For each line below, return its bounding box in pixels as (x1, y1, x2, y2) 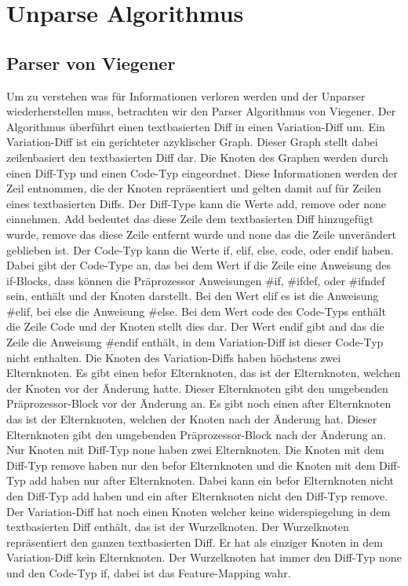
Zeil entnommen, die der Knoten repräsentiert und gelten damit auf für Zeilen (6, 180, 381, 196)
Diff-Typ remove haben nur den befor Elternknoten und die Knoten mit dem (6, 456, 376, 473)
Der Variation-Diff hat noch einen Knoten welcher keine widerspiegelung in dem (6, 503, 391, 519)
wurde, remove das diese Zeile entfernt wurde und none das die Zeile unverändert (6, 225, 397, 242)
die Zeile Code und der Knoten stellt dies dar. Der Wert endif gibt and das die (6, 318, 384, 335)
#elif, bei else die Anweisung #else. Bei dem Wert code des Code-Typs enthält (6, 302, 386, 319)
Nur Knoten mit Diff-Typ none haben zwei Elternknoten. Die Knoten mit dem (6, 441, 384, 458)
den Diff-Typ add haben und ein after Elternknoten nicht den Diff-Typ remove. (6, 488, 388, 504)
